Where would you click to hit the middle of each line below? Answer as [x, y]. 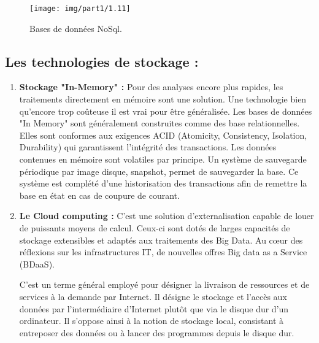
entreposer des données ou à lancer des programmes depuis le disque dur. [157, 332]
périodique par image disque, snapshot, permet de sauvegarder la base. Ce [159, 171]
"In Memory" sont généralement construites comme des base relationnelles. [159, 123]
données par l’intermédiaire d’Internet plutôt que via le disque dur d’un [154, 308]
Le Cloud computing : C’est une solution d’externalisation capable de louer [167, 216]
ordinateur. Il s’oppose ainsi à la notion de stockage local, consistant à [152, 321]
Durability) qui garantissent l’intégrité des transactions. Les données [148, 147]
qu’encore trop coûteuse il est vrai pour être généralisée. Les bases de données [166, 111]
